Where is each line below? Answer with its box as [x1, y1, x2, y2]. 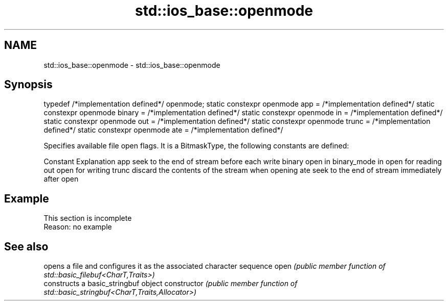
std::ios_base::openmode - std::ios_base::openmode [43, 60, 220, 69]
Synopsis [4, 78, 53, 91]
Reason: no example [43, 222, 112, 232]
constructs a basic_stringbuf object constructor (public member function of [43, 279, 298, 288]
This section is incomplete [43, 214, 132, 223]
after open [43, 174, 79, 184]
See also [4, 240, 49, 253]
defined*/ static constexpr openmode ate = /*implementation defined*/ [43, 125, 283, 135]
